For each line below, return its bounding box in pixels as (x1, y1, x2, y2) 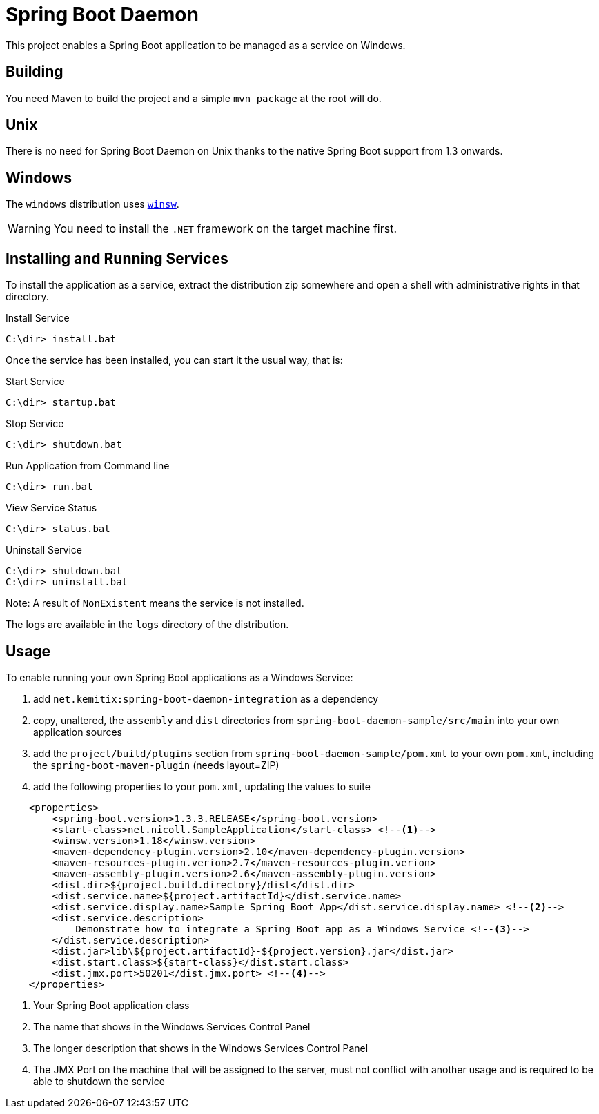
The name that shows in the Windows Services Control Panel (33, 1020, 311, 1033)
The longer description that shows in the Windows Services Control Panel (33, 1042, 369, 1054)
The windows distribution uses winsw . (6, 198, 179, 211)
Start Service (6, 375, 65, 388)
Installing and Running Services (6, 249, 228, 267)
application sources (33, 725, 123, 738)
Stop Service (6, 418, 64, 430)
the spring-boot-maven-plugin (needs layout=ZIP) (33, 759, 279, 771)
